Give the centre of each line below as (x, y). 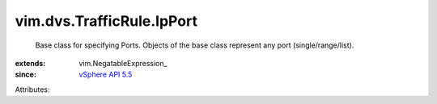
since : (25, 75)
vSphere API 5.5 (106, 75)
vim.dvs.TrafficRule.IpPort (106, 21)
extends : (30, 63)
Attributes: (32, 89)
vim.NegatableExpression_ (123, 63)
